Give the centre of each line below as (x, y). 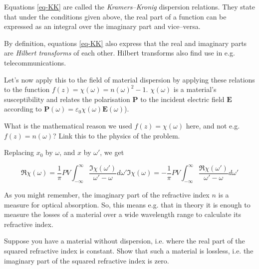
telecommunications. (35, 62)
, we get (112, 152)
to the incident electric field (182, 99)
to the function (27, 89)
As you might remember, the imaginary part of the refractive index (107, 195)
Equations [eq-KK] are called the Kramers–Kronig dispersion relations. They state (129, 6)
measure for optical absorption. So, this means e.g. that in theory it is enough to (127, 204)
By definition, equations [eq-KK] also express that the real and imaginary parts (126, 43)
